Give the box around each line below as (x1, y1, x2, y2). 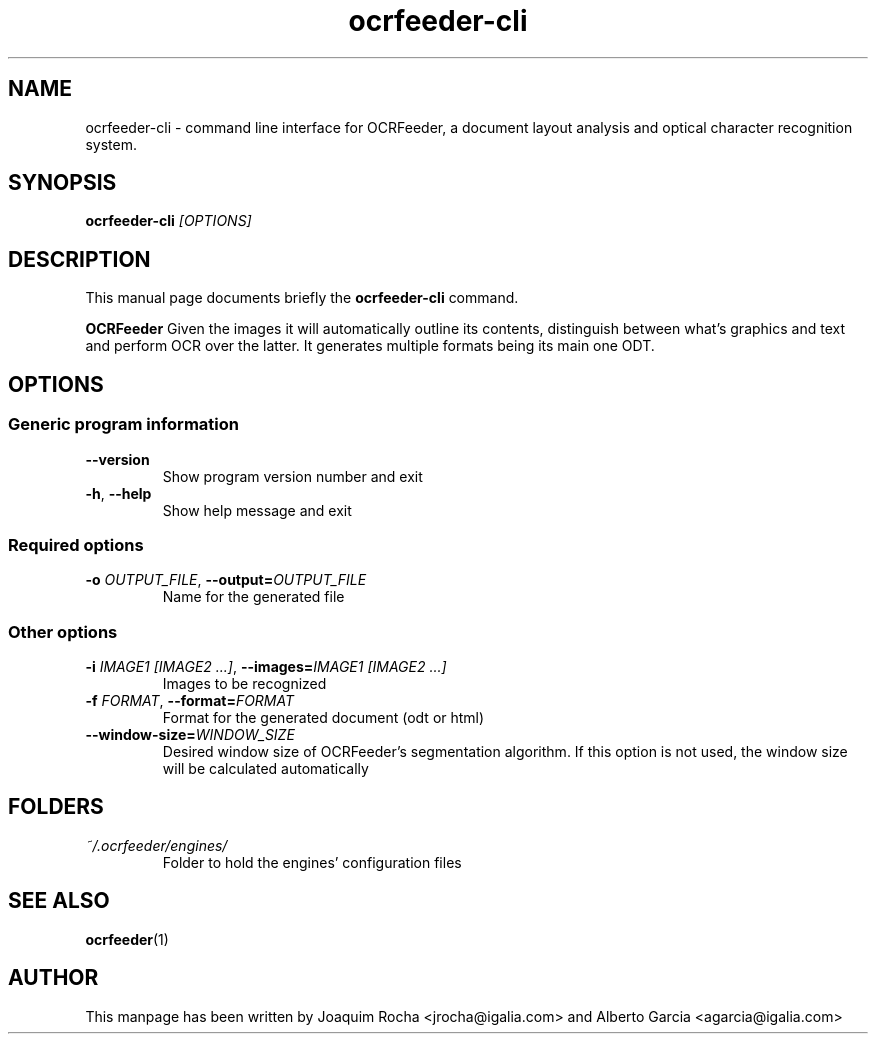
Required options (8, 534, 144, 555)
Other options (8, 621, 118, 642)
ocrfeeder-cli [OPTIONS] (85, 212, 252, 230)
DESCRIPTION (8, 246, 151, 272)
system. (85, 135, 137, 153)
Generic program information (8, 414, 239, 435)
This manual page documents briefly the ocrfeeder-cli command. (85, 289, 519, 307)
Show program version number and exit (162, 467, 423, 485)
